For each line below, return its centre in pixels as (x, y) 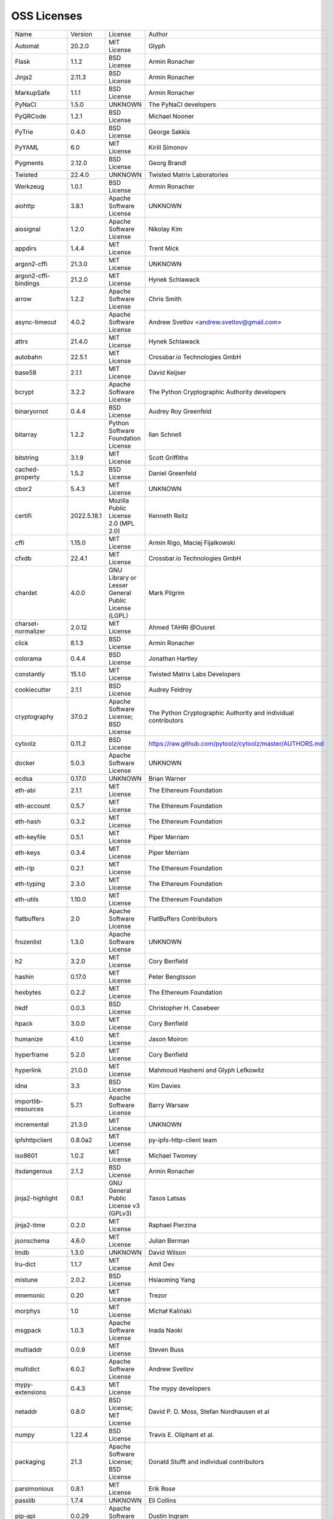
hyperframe (32, 1054)
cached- (27, 469)
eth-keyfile (30, 837)
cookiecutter (33, 690)
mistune (26, 1280)
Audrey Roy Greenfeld (180, 411)
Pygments (29, 163)
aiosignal (28, 229)
